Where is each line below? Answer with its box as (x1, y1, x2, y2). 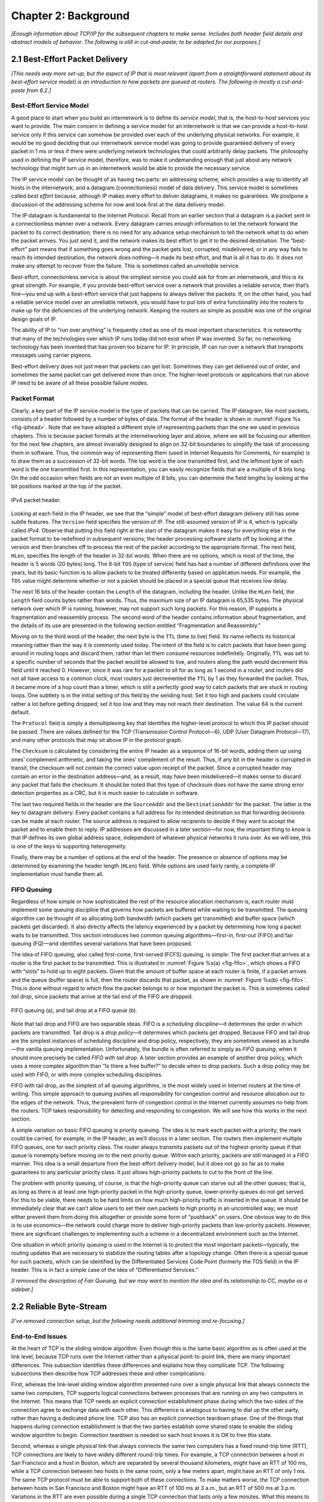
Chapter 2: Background (11, 9, 130, 22)
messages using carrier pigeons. (11, 351, 92, 359)
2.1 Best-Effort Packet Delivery (11, 54, 128, 64)
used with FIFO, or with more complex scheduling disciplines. (11, 1071, 163, 1078)
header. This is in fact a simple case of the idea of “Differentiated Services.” (11, 1266, 199, 1274)
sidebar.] (11, 1286, 34, 1293)
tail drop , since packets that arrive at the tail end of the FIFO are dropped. (11, 993, 193, 1000)
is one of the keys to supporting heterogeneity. (11, 842, 127, 850)
